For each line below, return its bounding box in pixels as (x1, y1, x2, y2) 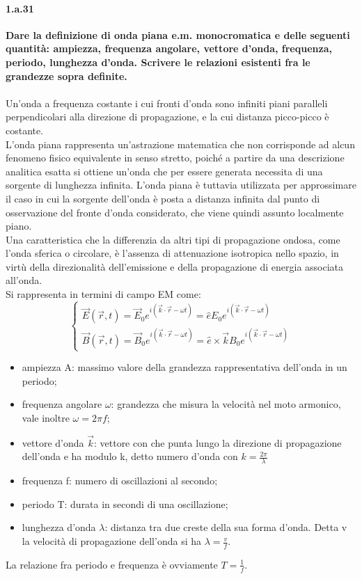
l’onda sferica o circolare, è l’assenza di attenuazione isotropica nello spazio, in (6, 246, 339, 260)
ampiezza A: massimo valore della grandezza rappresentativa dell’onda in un (22, 360, 347, 374)
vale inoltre (22, 411, 70, 425)
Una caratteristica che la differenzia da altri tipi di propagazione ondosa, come (6, 232, 340, 246)
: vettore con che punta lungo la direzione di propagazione (93, 435, 342, 450)
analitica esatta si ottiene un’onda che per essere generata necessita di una (6, 164, 323, 178)
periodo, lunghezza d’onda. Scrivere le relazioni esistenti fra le (6, 54, 310, 69)
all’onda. (6, 273, 42, 287)
